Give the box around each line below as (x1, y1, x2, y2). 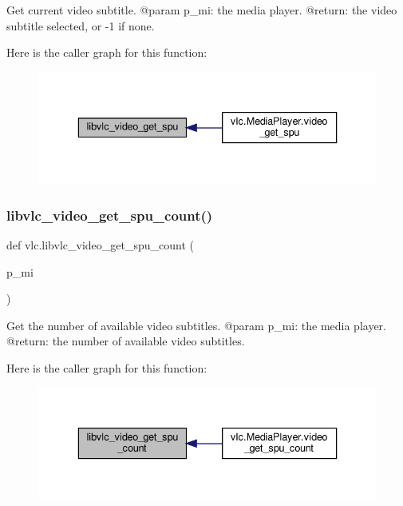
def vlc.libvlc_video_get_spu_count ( (6, 237, 194, 253)
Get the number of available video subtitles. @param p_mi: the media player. (6, 317, 386, 333)
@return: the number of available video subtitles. (6, 333, 245, 349)
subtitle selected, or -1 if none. (6, 17, 155, 34)
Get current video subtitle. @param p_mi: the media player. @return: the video (6, 2, 397, 18)
